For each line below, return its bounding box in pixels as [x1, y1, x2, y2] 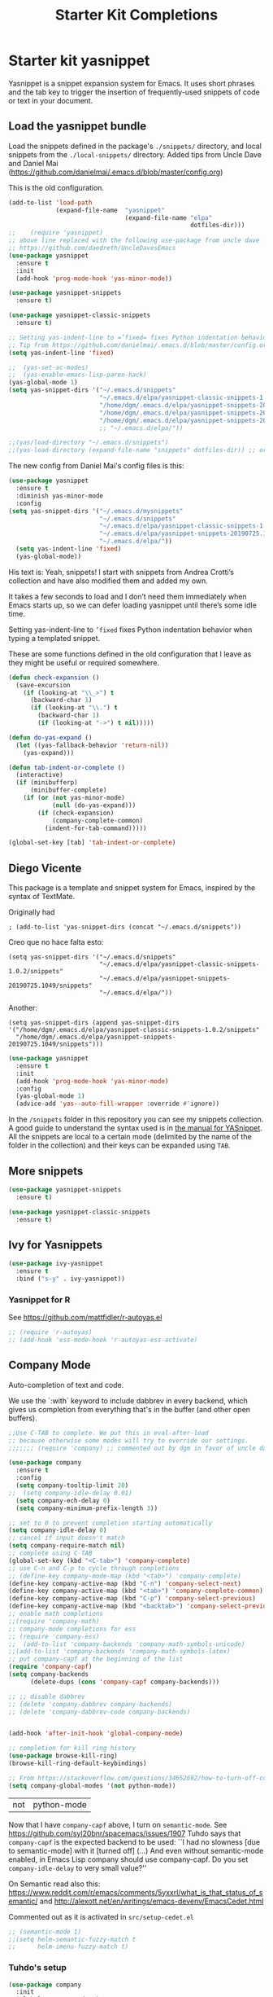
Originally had [8, 907, 55, 917]
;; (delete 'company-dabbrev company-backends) [8, 1700, 173, 1708]
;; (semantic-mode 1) [8, 1928, 82, 1936]
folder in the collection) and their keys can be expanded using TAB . [8, 1140, 231, 1150]
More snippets [8, 1164, 84, 1178]
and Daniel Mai [8, 158, 58, 168]
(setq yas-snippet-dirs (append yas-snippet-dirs [8, 1019, 180, 1027]
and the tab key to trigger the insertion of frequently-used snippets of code [8, 87, 260, 97]
